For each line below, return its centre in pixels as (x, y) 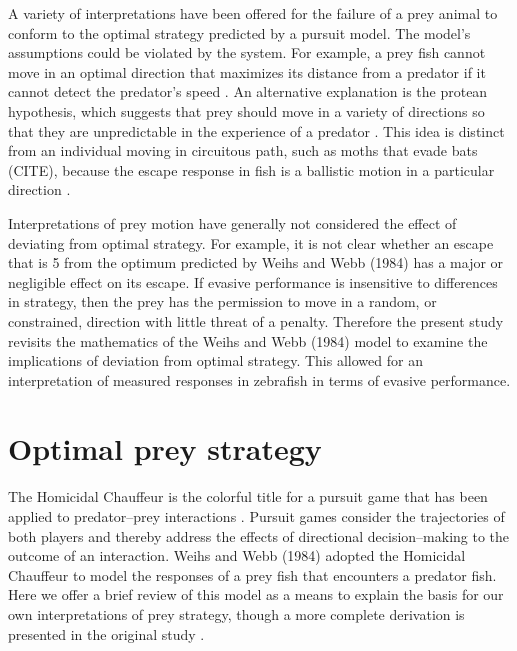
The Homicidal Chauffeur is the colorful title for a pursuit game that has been (248, 496)
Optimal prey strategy (165, 448)
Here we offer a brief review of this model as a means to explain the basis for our (256, 594)
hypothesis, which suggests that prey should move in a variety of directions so (246, 110)
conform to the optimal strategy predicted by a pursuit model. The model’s (239, 32)
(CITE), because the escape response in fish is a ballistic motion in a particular (251, 169)
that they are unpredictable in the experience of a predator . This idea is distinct (256, 130)
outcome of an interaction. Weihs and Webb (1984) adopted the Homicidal (237, 555)
